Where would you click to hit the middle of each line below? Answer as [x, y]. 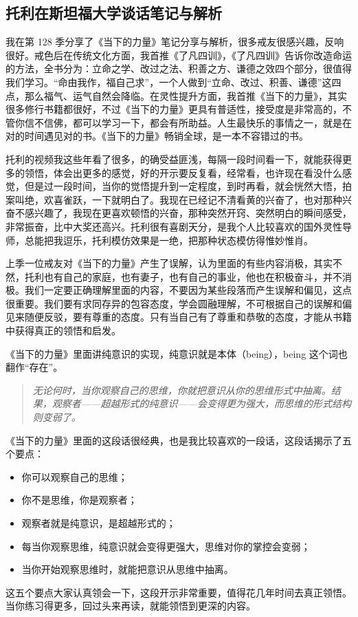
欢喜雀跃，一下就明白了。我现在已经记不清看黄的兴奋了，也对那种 [193, 199]
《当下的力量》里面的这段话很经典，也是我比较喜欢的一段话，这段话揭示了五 [179, 440]
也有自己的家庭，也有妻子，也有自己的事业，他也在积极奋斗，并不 [193, 276]
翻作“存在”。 [34, 367]
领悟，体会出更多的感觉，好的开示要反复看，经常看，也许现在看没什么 [183, 172]
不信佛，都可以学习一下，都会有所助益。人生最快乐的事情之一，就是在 [193, 122]
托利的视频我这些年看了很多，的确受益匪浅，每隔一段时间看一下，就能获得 [174, 159]
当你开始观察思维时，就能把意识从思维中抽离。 [127, 569]
